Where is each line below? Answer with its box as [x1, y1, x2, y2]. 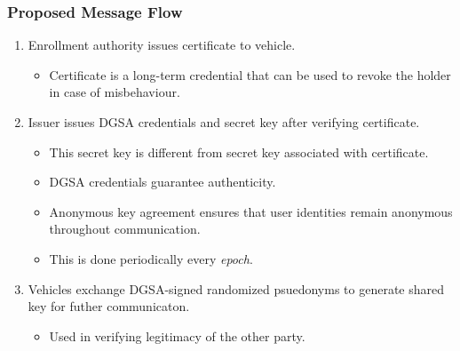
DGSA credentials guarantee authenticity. [49, 172, 276, 191]
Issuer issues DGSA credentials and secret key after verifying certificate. [28, 113, 420, 131]
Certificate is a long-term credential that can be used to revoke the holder [49, 65, 451, 84]
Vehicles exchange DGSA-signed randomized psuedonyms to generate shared [28, 279, 445, 298]
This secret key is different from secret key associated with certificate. [49, 142, 429, 161]
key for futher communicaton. [28, 297, 190, 315]
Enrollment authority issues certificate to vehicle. [28, 36, 296, 54]
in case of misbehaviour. [49, 83, 180, 101]
